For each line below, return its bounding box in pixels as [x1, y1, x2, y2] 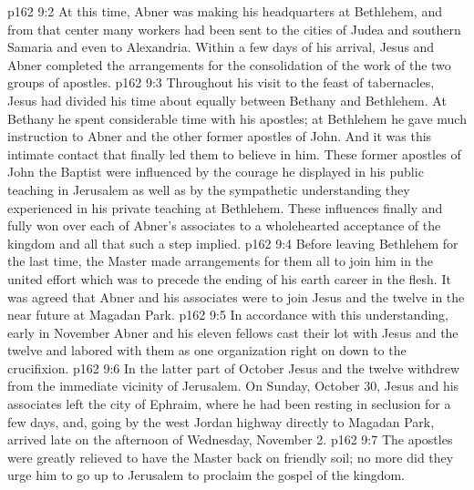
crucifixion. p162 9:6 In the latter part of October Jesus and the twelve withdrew [7, 358, 459, 377]
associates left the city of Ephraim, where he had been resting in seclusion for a [7, 394, 451, 413]
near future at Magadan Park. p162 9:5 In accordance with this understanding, [7, 305, 448, 324]
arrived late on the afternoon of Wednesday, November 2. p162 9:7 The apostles [7, 430, 453, 449]
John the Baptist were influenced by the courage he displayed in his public [7, 162, 424, 181]
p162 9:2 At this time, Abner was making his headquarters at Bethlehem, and [7, 2, 442, 20]
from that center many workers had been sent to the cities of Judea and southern [7, 19, 461, 38]
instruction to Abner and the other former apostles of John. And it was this [7, 127, 432, 146]
